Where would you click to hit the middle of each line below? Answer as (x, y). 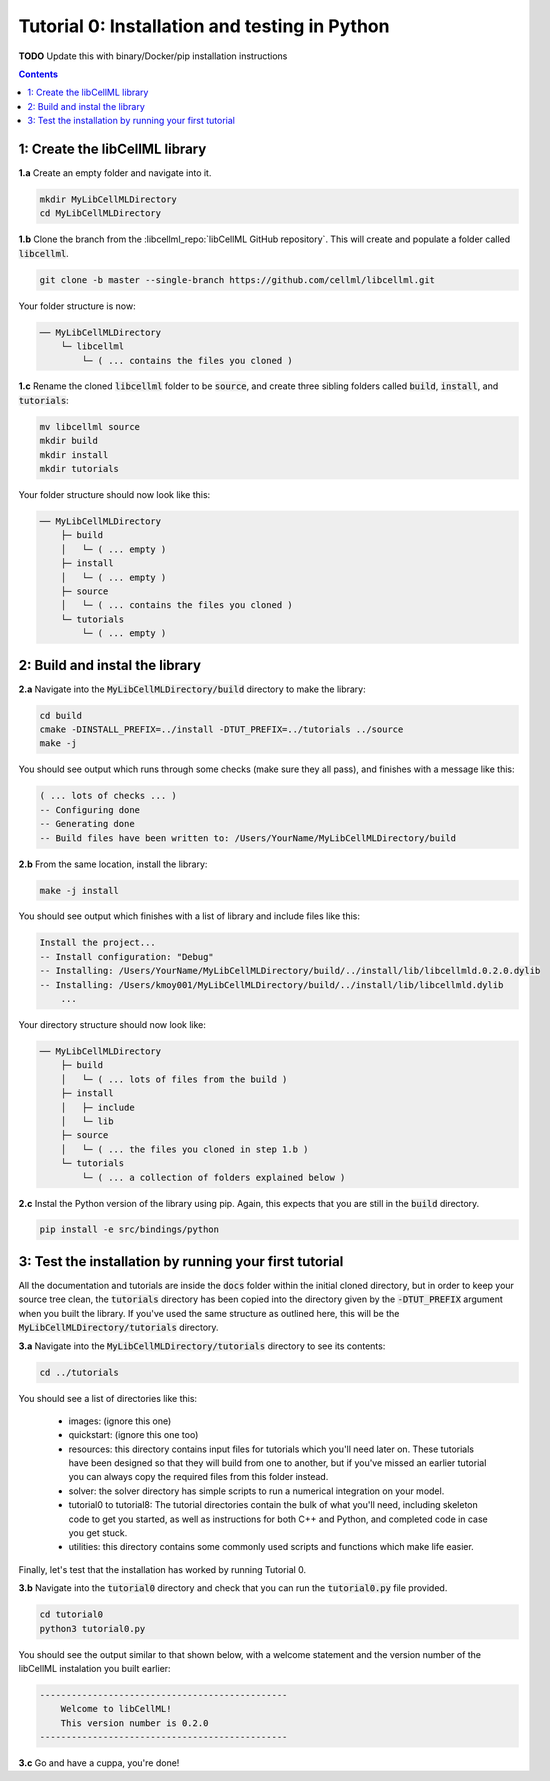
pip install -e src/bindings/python (129, 1229)
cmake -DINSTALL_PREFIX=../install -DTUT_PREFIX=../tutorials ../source (221, 729)
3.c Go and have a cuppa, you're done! (99, 1763)
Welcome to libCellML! (116, 1709)
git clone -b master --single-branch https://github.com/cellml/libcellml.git (237, 279)
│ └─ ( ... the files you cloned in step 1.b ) (184, 1149)
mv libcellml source (89, 426)
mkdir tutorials (79, 469)
